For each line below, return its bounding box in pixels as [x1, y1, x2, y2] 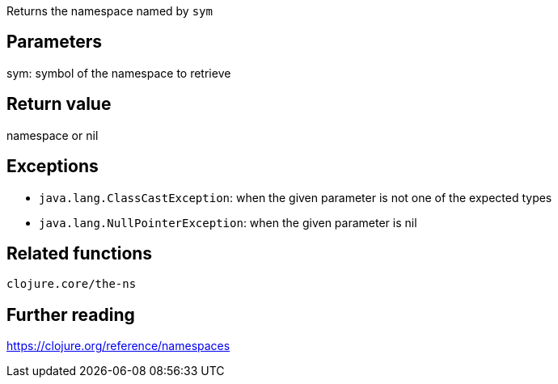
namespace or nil [6, 128, 99, 142]
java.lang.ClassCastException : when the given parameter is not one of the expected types [39, 190, 552, 205]
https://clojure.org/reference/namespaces [6, 339, 230, 353]
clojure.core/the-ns [6, 277, 137, 291]
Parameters [6, 32, 102, 53]
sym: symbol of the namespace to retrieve [6, 65, 231, 80]
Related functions [6, 243, 153, 264]
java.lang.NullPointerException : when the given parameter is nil [39, 215, 417, 230]
